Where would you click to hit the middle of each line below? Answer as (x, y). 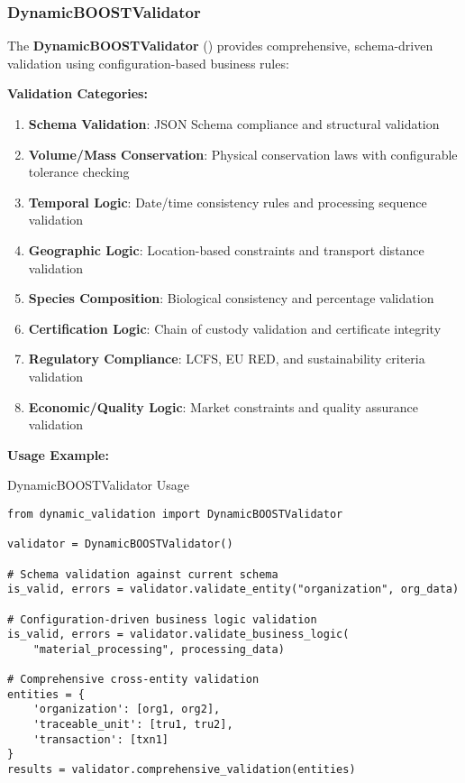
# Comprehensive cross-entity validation (133, 680)
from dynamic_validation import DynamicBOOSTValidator (175, 514)
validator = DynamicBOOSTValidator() (120, 544)
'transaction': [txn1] (100, 739)
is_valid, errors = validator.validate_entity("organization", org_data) (233, 590)
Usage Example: (58, 454)
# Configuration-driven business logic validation (162, 619)
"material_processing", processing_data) (159, 649)
